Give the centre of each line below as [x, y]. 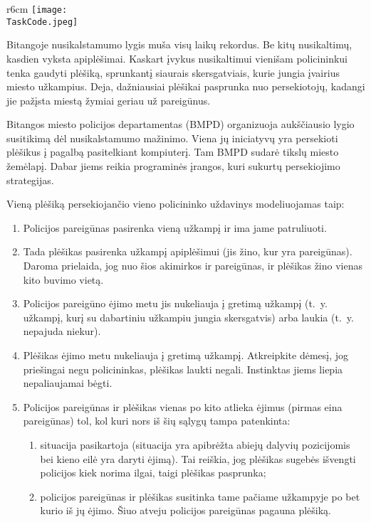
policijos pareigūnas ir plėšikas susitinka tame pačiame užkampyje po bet [200, 496]
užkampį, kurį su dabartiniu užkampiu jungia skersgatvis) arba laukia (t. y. [188, 317]
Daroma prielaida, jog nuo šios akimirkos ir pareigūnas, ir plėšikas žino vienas [193, 266]
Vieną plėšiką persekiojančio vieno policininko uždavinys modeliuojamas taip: [176, 204]
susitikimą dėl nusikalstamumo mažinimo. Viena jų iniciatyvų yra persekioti [172, 138]
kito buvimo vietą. [63, 279]
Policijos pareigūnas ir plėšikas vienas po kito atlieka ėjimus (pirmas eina [183, 406]
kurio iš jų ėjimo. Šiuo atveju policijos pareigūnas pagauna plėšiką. [185, 510]
